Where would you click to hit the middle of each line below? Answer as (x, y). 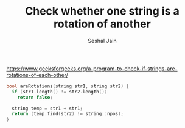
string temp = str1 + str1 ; (47, 108)
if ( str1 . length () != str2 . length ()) (60, 92)
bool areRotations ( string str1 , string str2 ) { (68, 86)
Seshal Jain (102, 41)
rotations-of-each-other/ (37, 75)
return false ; (35, 97)
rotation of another (102, 24)
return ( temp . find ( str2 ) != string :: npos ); (68, 114)
